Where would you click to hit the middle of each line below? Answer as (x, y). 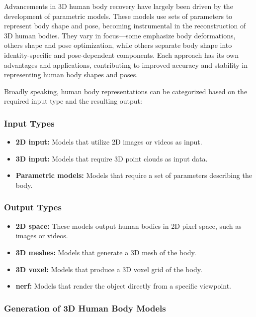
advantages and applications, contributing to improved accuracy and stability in (126, 65)
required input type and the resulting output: (73, 101)
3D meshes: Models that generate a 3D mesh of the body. (106, 252)
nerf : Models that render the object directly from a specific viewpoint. (124, 286)
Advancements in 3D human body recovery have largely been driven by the (119, 6)
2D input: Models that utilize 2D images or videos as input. (109, 142)
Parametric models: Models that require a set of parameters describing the (134, 175)
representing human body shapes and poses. (71, 75)
